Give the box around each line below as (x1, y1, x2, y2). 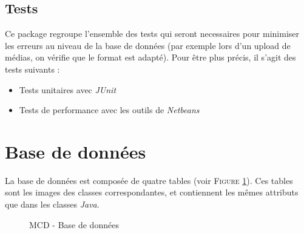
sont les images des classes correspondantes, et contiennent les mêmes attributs (5, 186, 299, 199)
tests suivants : (5, 62, 60, 75)
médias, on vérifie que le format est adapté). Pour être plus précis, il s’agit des (5, 51, 296, 64)
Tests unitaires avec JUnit (19, 83, 117, 96)
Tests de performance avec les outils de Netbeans (19, 103, 200, 116)
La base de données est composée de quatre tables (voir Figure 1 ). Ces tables (5, 174, 293, 186)
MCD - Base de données (29, 218, 119, 231)
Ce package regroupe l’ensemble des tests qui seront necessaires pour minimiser (5, 27, 300, 40)
